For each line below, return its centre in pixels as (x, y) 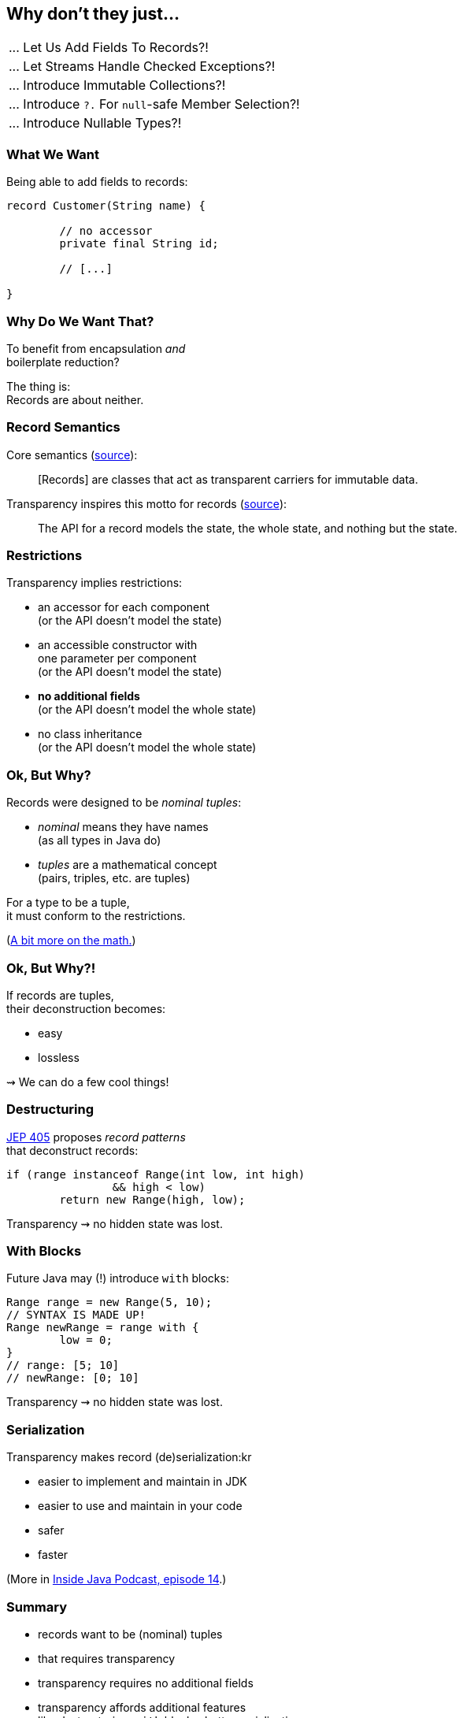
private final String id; (139, 244)
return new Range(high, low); (152, 1199)
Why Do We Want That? (80, 321)
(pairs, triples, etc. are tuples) (114, 878)
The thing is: (39, 386)
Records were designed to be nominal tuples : (124, 803)
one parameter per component (117, 659)
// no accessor (106, 231)
